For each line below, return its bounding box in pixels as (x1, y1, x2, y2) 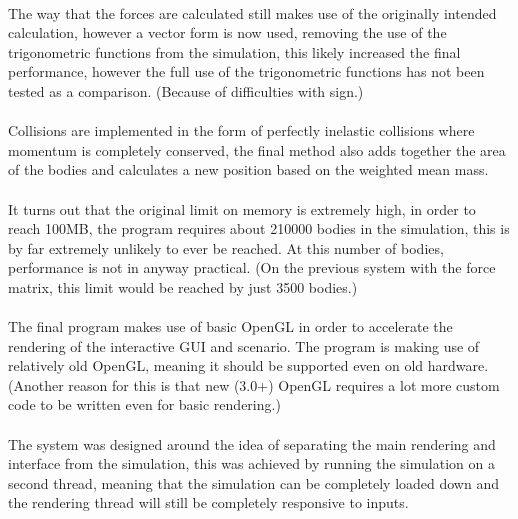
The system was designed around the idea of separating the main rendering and (8, 433, 496, 454)
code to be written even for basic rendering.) (8, 394, 281, 415)
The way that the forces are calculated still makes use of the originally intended (8, 2, 497, 23)
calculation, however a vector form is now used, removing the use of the (8, 22, 447, 43)
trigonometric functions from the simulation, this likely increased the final (8, 41, 461, 62)
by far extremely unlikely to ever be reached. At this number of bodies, (8, 237, 444, 258)
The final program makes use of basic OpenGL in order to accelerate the (8, 316, 453, 337)
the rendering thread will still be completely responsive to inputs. (8, 492, 409, 513)
